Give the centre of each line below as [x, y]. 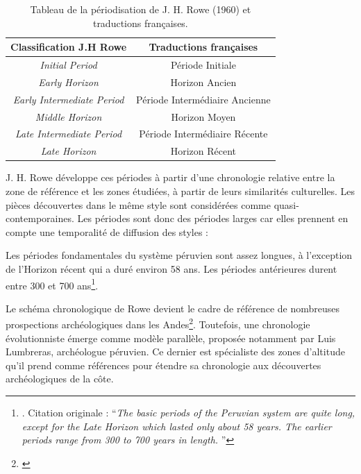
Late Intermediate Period [68, 134]
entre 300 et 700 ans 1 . [52, 284]
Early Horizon [68, 82]
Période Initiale [203, 65]
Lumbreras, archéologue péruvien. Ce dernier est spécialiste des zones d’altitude [175, 352]
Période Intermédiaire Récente [203, 134]
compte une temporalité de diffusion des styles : [107, 231]
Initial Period [68, 65]
